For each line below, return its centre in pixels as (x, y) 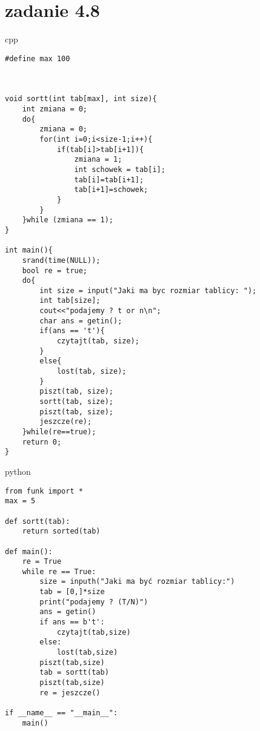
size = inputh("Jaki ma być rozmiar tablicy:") (137, 582)
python (18, 471)
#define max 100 (38, 58)
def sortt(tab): (38, 521)
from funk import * (44, 491)
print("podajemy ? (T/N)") (94, 602)
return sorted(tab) (61, 531)
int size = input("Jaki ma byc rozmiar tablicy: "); (148, 290)
